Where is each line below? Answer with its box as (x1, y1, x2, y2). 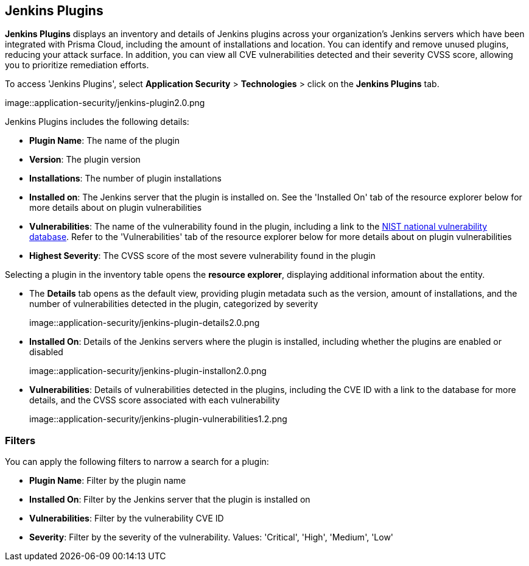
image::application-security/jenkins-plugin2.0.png (5, 97, 205, 108)
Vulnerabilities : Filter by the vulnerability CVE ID (29, 513, 224, 524)
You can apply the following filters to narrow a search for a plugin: (5, 456, 269, 467)
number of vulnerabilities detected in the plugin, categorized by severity (29, 299, 318, 310)
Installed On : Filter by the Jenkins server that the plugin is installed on (29, 494, 310, 505)
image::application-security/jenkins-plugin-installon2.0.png (29, 366, 267, 377)
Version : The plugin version (29, 154, 141, 165)
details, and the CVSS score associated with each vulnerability (29, 395, 280, 406)
